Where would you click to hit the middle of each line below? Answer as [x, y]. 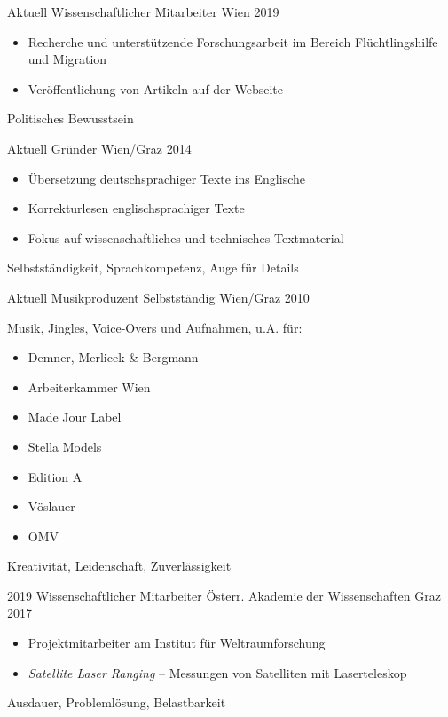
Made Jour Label [75, 417]
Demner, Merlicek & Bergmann [113, 357]
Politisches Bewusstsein [71, 118]
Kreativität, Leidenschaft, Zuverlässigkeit [119, 566]
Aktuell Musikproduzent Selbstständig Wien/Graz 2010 [158, 297]
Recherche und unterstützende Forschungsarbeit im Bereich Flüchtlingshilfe [233, 41]
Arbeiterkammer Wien [89, 386]
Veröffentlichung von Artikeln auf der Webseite [156, 88]
